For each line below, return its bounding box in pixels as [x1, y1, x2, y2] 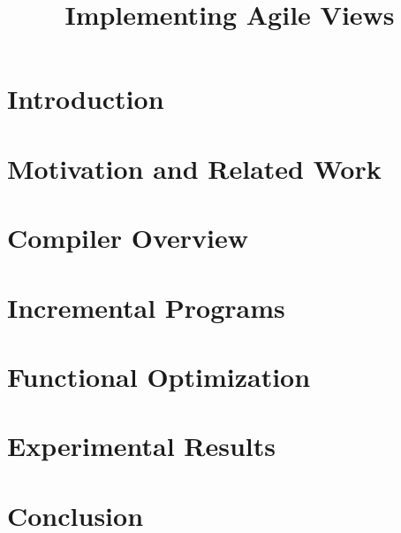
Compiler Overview [7, 220, 248, 256]
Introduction [7, 81, 164, 117]
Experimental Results [7, 428, 276, 464]
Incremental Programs [7, 289, 285, 325]
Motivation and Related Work [7, 150, 382, 186]
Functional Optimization [7, 358, 311, 394]
